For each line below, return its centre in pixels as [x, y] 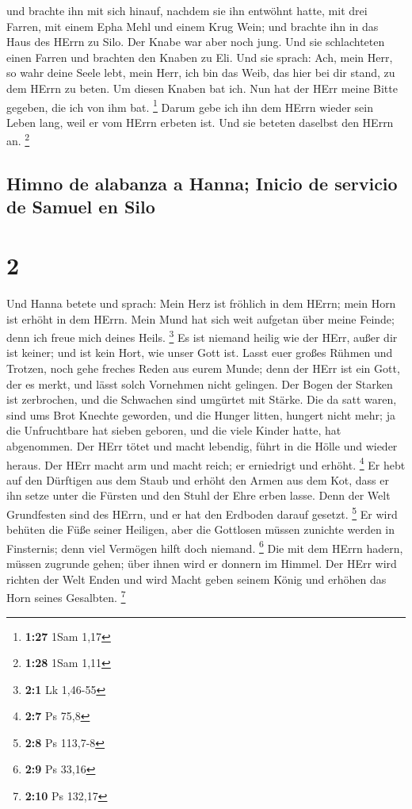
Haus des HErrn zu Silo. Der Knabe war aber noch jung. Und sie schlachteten [196, 42]
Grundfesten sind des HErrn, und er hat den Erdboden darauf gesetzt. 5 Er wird [202, 512]
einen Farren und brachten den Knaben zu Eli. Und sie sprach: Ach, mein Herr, [200, 57]
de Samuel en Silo [81, 207]
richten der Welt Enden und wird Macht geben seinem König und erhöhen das [196, 579]
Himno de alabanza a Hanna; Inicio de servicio [202, 184]
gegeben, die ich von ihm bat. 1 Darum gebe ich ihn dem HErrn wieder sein [190, 105]
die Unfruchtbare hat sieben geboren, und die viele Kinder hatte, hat [174, 430]
